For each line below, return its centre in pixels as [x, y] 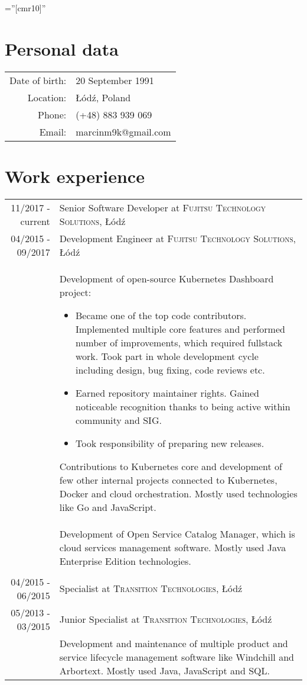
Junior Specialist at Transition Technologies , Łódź [166, 619]
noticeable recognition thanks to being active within [183, 406]
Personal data [62, 48]
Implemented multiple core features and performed [180, 329]
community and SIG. [118, 420]
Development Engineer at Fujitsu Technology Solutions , [178, 238]
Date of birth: [38, 80]
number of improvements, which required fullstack [179, 342]
